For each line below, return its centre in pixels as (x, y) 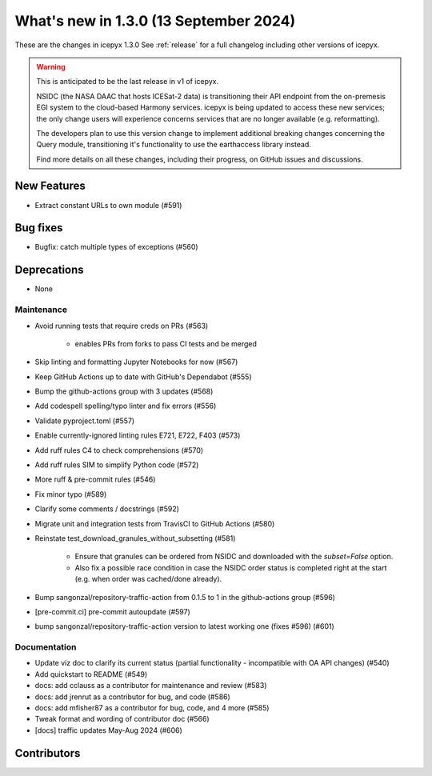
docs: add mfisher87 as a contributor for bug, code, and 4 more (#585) (152, 708)
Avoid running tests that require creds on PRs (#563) (122, 326)
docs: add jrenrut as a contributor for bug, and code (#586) (133, 697)
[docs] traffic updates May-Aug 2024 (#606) (109, 730)
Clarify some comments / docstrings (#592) (107, 509)
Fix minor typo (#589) (71, 494)
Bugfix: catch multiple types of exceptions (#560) (117, 247)
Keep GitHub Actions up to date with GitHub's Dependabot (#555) (143, 377)
